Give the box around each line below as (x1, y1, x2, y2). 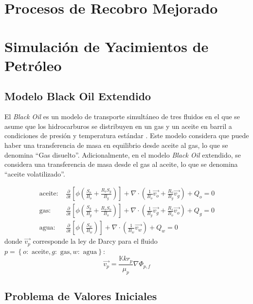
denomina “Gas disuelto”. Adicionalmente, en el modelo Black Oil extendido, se (4, 149, 241, 160)
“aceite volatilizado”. (4, 168, 65, 179)
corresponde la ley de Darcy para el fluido (33, 236, 158, 246)
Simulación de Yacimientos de (4, 36, 209, 56)
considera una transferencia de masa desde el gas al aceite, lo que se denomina (4, 159, 238, 169)
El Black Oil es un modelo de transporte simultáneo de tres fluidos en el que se (4, 111, 240, 122)
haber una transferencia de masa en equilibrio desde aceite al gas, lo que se (4, 140, 228, 150)
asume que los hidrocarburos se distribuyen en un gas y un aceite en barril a (4, 121, 232, 131)
